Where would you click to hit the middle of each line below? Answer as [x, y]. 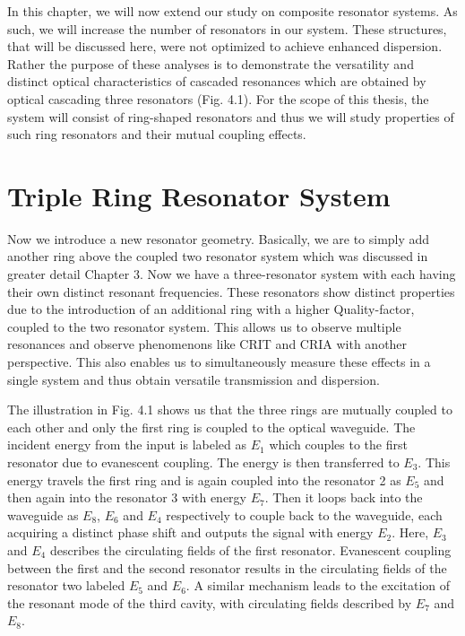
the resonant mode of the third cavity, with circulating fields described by [210, 602]
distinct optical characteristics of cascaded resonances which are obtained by [217, 81]
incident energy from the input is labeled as [127, 444]
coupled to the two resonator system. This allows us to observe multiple [204, 326]
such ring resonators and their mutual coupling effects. [157, 134]
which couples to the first [338, 444]
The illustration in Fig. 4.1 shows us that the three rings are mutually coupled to [230, 409]
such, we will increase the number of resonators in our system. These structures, [227, 28]
